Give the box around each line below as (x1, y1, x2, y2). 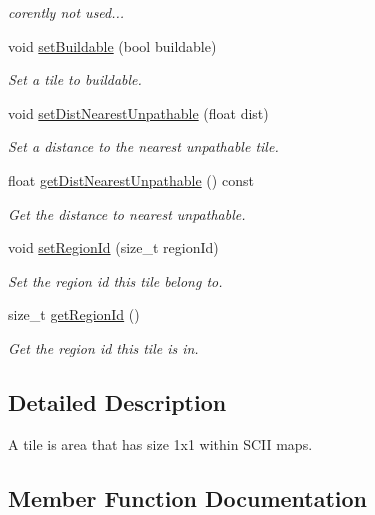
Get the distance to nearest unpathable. (8, 203, 246, 224)
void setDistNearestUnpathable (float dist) (8, 102, 269, 123)
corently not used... (8, 2, 125, 22)
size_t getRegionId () (8, 304, 140, 325)
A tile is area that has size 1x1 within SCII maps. (8, 433, 313, 454)
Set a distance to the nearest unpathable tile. (8, 136, 279, 157)
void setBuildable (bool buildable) (8, 35, 217, 56)
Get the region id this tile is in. (8, 337, 199, 358)
